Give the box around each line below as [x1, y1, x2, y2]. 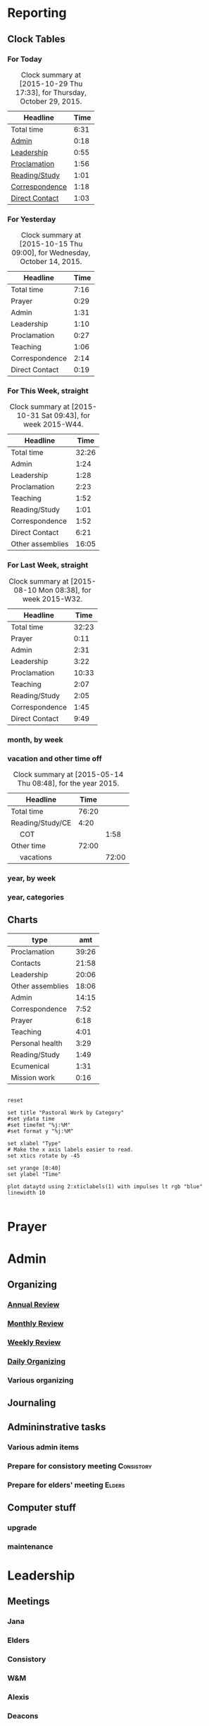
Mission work [11, 1072, 55, 1082]
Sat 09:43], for [41, 410, 90, 420]
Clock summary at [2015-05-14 [13, 769, 124, 779]
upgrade [7, 1523, 37, 1532]
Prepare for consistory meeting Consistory [7, 1461, 153, 1470]
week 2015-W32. [22, 593, 83, 603]
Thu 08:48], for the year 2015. [17, 778, 120, 788]
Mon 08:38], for [38, 585, 91, 595]
